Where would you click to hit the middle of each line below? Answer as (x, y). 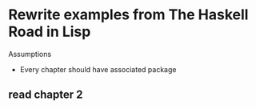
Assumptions (30, 54)
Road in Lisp (50, 32)
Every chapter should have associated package (98, 69)
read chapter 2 (46, 95)
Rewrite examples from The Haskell (128, 15)
